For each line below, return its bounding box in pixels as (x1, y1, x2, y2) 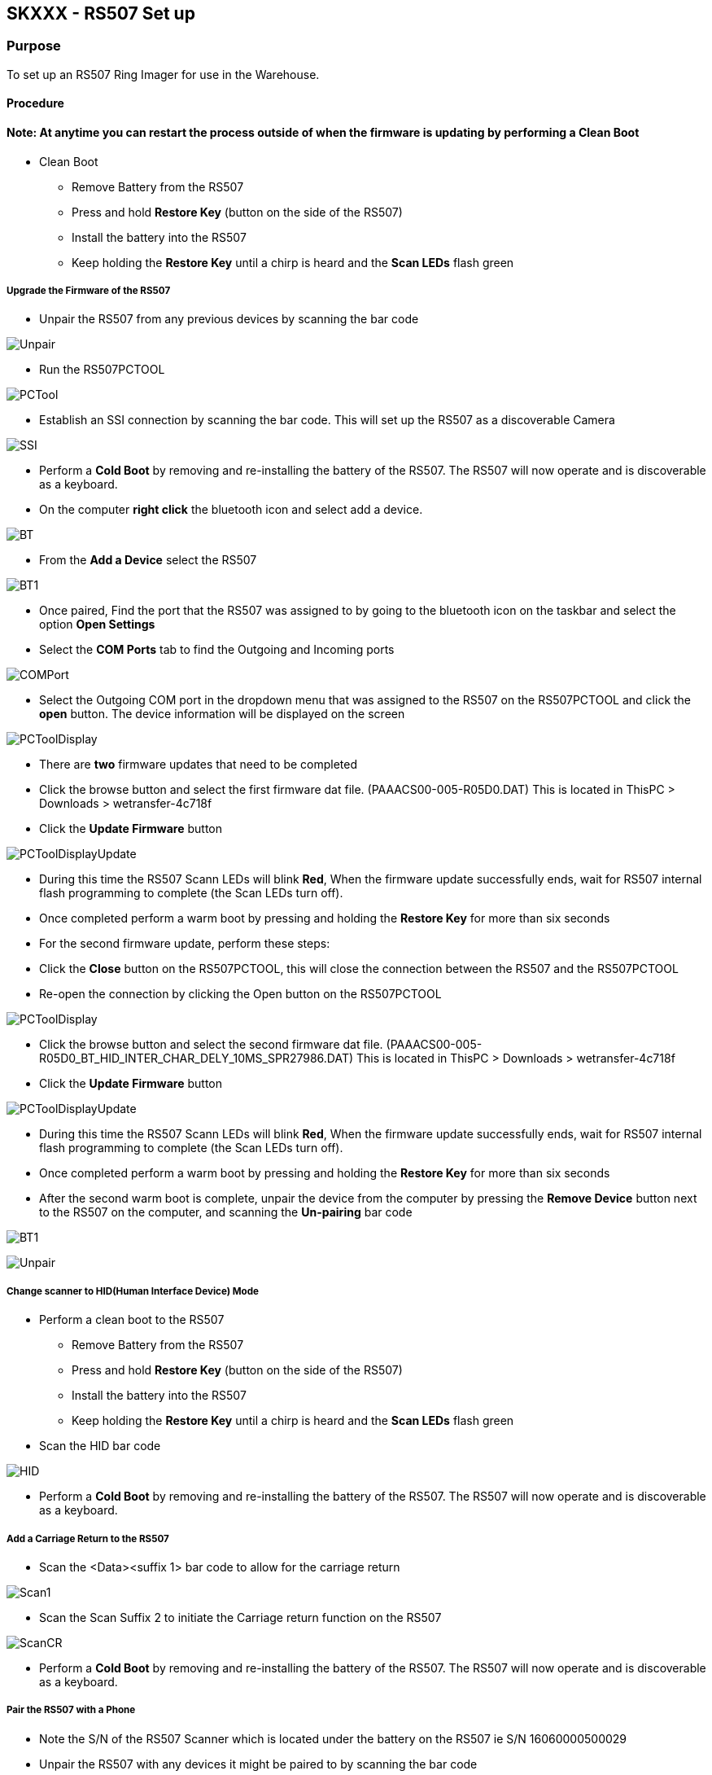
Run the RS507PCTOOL (39, 362, 165, 377)
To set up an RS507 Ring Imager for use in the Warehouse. (7, 67, 320, 81)
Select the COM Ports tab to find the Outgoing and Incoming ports (39, 642, 395, 657)
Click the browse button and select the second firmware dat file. (39, 1037, 383, 1052)
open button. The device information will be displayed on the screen (39, 707, 405, 721)
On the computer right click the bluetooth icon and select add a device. (39, 502, 423, 517)
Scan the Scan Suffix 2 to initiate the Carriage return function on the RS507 (39, 1610, 442, 1624)
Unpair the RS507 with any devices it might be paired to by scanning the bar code (39, 1756, 478, 1771)
